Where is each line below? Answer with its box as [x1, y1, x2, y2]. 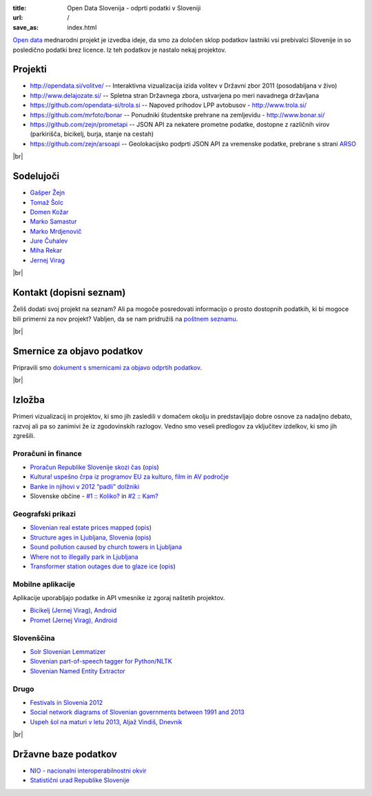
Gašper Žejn [30, 188, 65, 197]
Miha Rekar [30, 246, 62, 255]
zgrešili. [12, 431, 35, 439]
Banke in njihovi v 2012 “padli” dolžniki [30, 482, 140, 490]
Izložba [12, 394, 45, 406]
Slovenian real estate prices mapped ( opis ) [30, 524, 152, 532]
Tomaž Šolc [30, 198, 63, 206]
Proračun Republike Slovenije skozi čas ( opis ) [30, 463, 160, 472]
